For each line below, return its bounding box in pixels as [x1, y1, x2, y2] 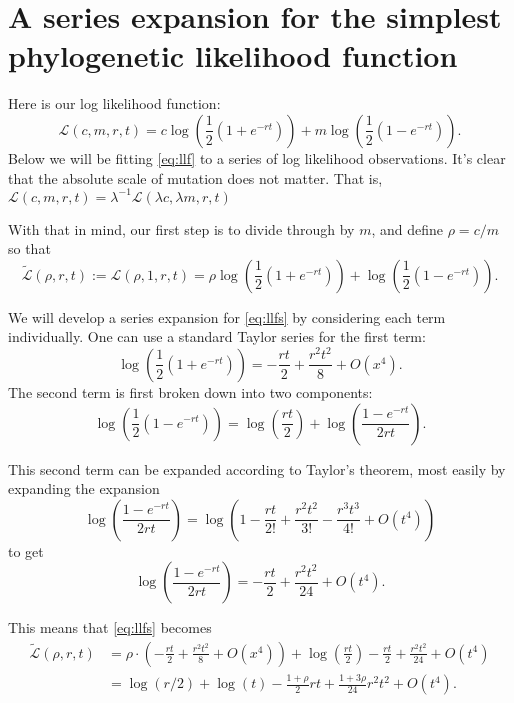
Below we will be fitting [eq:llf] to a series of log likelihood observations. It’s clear [8, 147, 506, 168]
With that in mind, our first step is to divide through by [8, 218, 355, 239]
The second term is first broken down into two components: [8, 381, 373, 402]
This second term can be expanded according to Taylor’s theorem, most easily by [8, 458, 506, 479]
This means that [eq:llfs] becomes [8, 617, 212, 638]
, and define [371, 218, 444, 239]
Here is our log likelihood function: [8, 93, 221, 114]
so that [8, 238, 51, 259]
